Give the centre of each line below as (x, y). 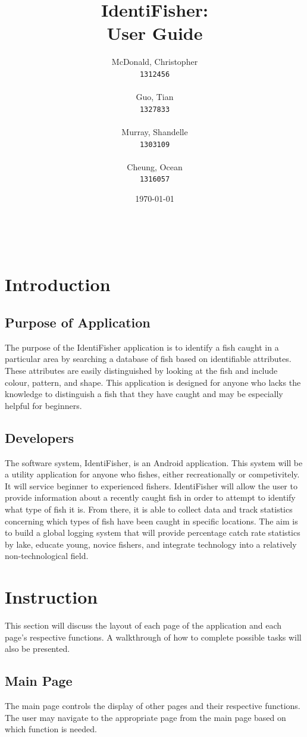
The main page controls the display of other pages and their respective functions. (153, 706)
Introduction (58, 284)
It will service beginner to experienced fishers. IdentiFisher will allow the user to (151, 485)
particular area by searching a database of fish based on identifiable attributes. (148, 359)
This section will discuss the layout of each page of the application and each (143, 625)
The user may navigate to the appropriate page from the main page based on (145, 717)
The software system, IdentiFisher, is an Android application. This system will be (154, 462)
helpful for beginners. (43, 405)
